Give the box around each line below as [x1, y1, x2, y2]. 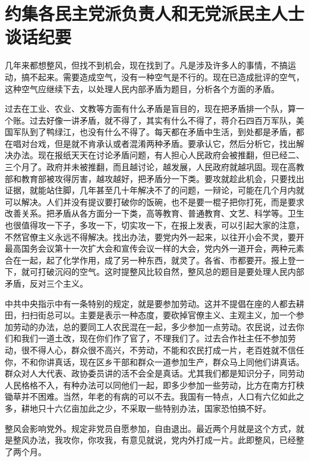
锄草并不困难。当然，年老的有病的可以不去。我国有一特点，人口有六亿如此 [5, 390, 296, 403]
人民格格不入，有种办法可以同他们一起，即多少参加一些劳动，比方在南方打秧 [5, 378, 304, 391]
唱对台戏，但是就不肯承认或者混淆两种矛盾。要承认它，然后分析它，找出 [12, 137, 296, 149]
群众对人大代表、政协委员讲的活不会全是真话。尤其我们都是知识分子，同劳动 [5, 367, 304, 380]
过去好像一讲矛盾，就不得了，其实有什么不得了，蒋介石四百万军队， [29, 114, 296, 126]
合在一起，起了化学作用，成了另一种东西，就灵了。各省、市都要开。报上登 [5, 253, 296, 266]
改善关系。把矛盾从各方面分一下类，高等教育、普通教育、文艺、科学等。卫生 [5, 207, 304, 219]
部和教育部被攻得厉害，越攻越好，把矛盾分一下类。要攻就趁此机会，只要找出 [5, 172, 304, 184]
